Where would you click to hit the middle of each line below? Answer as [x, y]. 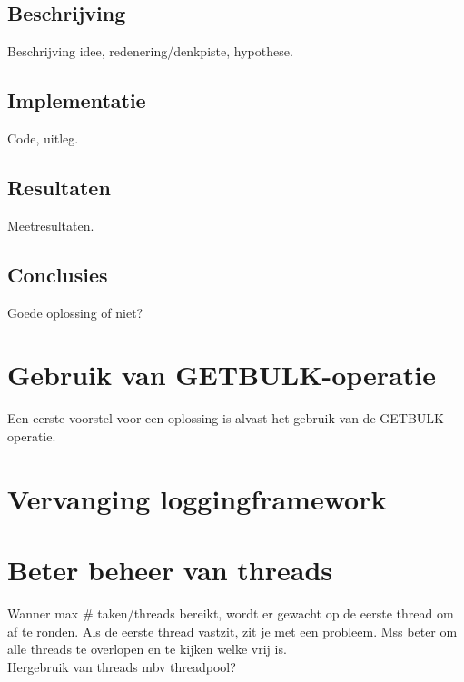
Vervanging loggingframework [197, 498]
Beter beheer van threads [170, 570]
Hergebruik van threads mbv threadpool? [122, 666]
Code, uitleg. [43, 138]
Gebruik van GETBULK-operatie [222, 375]
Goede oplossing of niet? [75, 312]
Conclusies [58, 274]
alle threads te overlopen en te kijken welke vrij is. [147, 649]
